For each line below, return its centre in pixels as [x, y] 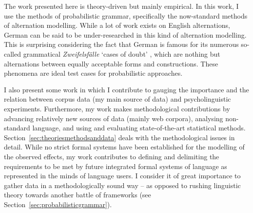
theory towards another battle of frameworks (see [78, 195]
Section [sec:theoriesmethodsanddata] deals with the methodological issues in [119, 137]
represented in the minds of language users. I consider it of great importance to [122, 176]
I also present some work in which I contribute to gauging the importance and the [126, 89]
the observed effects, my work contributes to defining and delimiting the [112, 156]
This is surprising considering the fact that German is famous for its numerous [121, 44]
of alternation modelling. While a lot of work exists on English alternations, [117, 25]
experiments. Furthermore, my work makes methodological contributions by [117, 108]
